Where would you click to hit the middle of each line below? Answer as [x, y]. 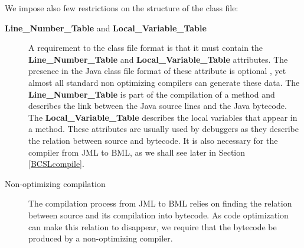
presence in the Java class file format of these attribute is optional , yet [157, 71]
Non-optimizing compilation [55, 183]
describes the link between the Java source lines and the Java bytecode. [158, 106]
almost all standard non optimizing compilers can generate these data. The [164, 82]
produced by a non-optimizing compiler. [101, 238]
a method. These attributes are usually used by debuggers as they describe [164, 129]
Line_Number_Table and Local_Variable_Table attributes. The [158, 59]
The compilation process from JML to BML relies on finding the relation [160, 203]
